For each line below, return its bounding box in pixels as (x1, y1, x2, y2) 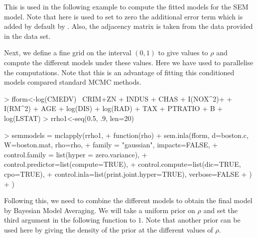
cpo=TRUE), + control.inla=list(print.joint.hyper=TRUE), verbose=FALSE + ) (4, 168, 252, 179)
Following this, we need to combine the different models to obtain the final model (4, 195, 253, 206)
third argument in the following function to (4, 215, 136, 225)
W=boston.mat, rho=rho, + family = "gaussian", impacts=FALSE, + (4, 139, 218, 150)
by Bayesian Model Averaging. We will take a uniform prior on (4, 205, 195, 215)
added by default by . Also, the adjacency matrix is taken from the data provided (4, 21, 253, 31)
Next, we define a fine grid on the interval (4, 47, 131, 58)
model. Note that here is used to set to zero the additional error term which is (4, 11, 243, 21)
